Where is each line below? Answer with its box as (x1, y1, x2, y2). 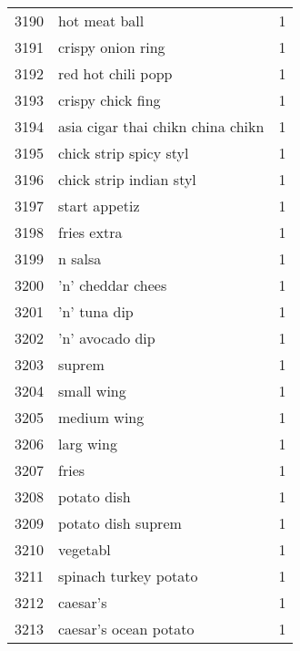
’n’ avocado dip (58, 327, 155, 348)
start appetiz (58, 195, 140, 216)
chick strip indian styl (58, 169, 196, 190)
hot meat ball (58, 10, 145, 31)
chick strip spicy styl (58, 142, 189, 163)
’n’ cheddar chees (58, 274, 167, 295)
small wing (58, 380, 126, 401)
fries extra (58, 222, 123, 243)
